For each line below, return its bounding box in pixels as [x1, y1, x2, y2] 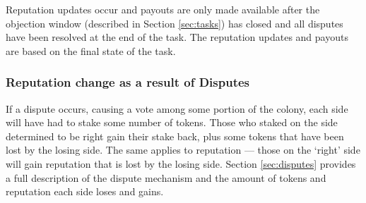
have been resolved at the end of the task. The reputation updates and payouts [6, 30, 348, 44]
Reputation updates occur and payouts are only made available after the [6, 2, 320, 16]
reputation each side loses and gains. [6, 184, 164, 199]
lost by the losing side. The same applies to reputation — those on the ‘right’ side [6, 142, 360, 157]
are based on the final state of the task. [6, 43, 176, 58]
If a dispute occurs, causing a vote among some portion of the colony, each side [6, 101, 348, 116]
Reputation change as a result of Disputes [6, 73, 250, 91]
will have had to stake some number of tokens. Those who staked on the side [6, 115, 338, 130]
